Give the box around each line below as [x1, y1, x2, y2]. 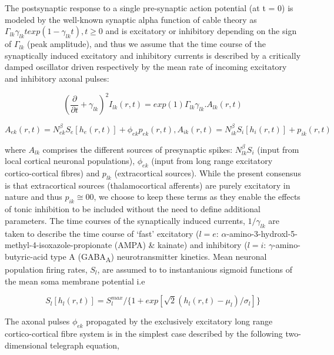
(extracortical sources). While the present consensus [114, 167, 301, 179]
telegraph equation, [50, 339, 119, 351]
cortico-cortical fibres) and [5, 167, 100, 179]
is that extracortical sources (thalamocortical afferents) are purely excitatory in [5, 179, 290, 191]
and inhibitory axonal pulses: [5, 72, 109, 84]
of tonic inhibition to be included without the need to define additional [5, 203, 260, 215]
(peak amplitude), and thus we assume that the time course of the [27, 38, 266, 50]
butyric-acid [5, 250, 48, 262]
